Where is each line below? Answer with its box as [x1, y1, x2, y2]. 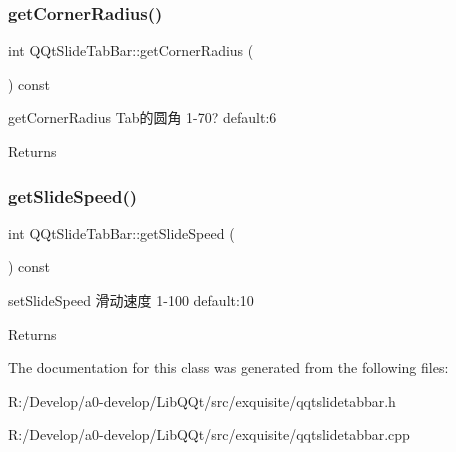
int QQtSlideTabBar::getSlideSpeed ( [8, 222, 235, 243]
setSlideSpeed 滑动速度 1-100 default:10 [8, 290, 254, 310]
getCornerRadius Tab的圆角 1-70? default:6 [8, 107, 277, 128]
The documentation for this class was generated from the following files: [8, 357, 449, 378]
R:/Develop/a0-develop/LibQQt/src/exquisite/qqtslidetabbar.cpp [8, 424, 410, 445]
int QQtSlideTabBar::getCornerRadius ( [8, 40, 254, 61]
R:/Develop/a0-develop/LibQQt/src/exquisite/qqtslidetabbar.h [8, 390, 396, 411]
